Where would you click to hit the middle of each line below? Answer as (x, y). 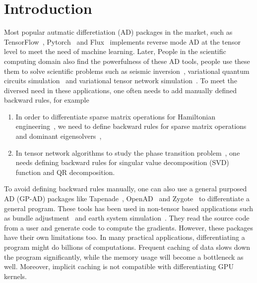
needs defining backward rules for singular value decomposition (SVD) (122, 162)
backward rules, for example (47, 100)
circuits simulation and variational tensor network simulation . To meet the (121, 81)
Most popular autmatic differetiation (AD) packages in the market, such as (118, 32)
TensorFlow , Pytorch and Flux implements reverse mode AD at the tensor (122, 41)
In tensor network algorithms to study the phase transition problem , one (128, 152)
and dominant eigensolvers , (59, 136)
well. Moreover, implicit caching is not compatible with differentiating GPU (119, 266)
